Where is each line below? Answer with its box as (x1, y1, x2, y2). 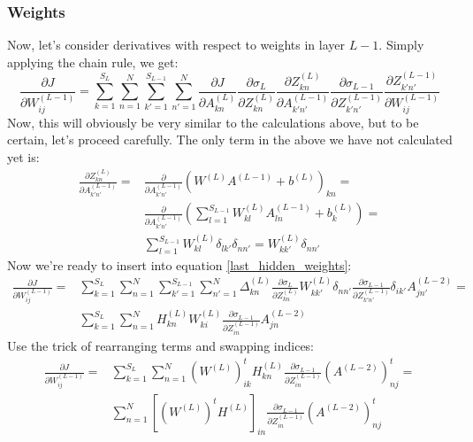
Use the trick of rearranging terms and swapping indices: (7, 336, 315, 354)
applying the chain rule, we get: (7, 52, 179, 71)
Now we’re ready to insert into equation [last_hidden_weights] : (7, 255, 352, 274)
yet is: (7, 147, 40, 166)
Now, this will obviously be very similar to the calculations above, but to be (7, 112, 419, 131)
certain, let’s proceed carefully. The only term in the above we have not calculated (7, 130, 453, 149)
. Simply (378, 35, 424, 54)
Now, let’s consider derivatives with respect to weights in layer (7, 35, 345, 54)
